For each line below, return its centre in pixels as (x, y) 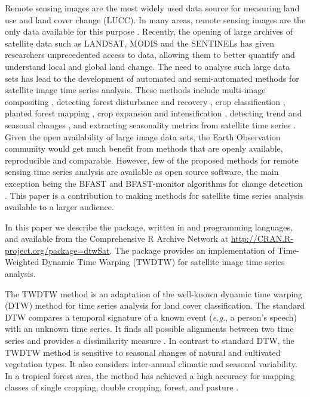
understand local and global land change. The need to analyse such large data (148, 66)
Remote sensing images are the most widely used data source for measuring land (152, 8)
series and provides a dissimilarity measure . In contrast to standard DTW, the (150, 341)
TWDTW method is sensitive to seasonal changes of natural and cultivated (143, 352)
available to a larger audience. (59, 207)
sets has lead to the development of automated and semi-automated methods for (152, 78)
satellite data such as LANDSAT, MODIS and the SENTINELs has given (140, 43)
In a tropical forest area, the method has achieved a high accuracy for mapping (150, 375)
